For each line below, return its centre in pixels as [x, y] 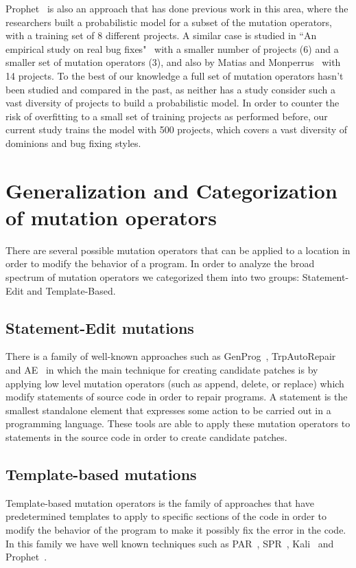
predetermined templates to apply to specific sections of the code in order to [166, 516]
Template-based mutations [101, 474]
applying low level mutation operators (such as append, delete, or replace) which [175, 383]
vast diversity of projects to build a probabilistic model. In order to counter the [173, 103]
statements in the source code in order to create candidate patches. [146, 436]
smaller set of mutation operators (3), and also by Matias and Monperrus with [173, 62]
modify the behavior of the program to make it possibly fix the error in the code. [176, 529]
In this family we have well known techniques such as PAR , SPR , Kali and [170, 543]
